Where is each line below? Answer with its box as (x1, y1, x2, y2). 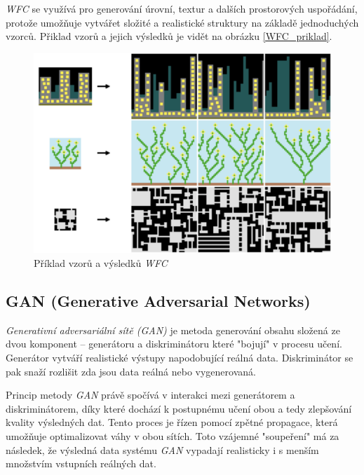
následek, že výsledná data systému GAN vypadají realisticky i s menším (6, 442, 319, 457)
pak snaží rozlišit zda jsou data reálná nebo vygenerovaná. (6, 364, 256, 378)
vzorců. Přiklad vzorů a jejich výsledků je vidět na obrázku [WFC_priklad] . (6, 29, 332, 43)
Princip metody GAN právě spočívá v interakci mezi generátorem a (6, 387, 295, 402)
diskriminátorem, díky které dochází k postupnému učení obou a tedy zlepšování (6, 401, 352, 415)
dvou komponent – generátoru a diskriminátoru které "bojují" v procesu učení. (6, 336, 342, 351)
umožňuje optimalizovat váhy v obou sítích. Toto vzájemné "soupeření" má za (6, 429, 339, 443)
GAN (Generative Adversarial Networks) (6, 290, 311, 312)
